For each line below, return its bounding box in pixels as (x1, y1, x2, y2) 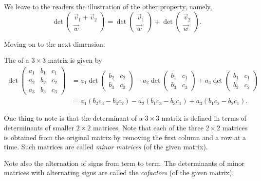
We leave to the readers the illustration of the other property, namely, (4, 1, 212, 11)
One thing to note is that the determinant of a (4, 113, 143, 123)
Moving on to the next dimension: (4, 38, 105, 49)
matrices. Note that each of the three (93, 122, 204, 132)
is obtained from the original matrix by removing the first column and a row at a (4, 132, 246, 142)
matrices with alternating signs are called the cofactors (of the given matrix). (4, 167, 234, 178)
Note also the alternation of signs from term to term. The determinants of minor (4, 158, 245, 168)
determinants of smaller (4, 122, 75, 132)
